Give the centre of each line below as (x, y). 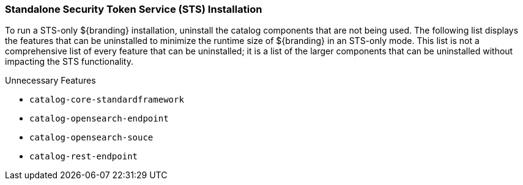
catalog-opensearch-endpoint (99, 119)
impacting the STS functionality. (69, 62)
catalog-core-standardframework (107, 100)
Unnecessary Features (50, 81)
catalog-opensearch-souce (91, 138)
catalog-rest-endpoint (84, 157)
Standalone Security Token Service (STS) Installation (134, 9)
